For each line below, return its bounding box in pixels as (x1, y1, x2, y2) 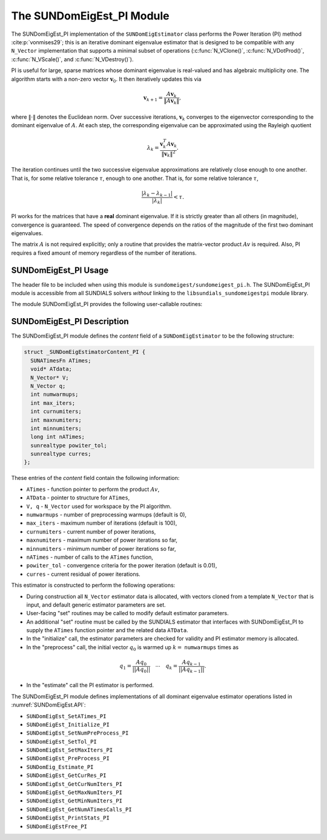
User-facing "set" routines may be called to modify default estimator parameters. (26, 610, 229, 617)
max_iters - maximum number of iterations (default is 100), (26, 519, 177, 527)
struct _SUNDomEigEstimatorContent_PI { (24, 348, 145, 356)
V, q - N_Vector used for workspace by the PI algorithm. (26, 502, 172, 510)
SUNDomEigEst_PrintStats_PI (26, 815, 110, 821)
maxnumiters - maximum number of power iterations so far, (26, 536, 178, 544)
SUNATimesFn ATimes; (30, 357, 91, 364)
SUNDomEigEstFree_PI (26, 823, 88, 830)
